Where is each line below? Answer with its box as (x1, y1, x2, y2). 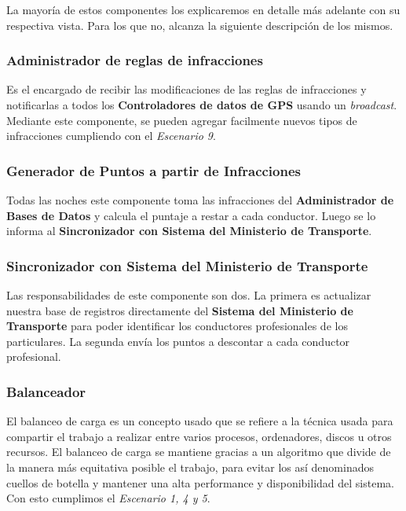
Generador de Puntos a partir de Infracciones (6, 160, 301, 180)
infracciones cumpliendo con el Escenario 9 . (6, 127, 216, 144)
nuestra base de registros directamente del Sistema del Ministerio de (6, 302, 353, 318)
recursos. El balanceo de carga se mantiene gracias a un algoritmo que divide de (6, 443, 391, 460)
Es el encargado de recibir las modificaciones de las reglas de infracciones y (6, 81, 367, 97)
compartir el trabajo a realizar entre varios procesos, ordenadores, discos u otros (6, 428, 392, 444)
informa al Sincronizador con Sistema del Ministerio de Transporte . (6, 222, 372, 239)
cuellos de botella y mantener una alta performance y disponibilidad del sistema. (6, 474, 394, 491)
